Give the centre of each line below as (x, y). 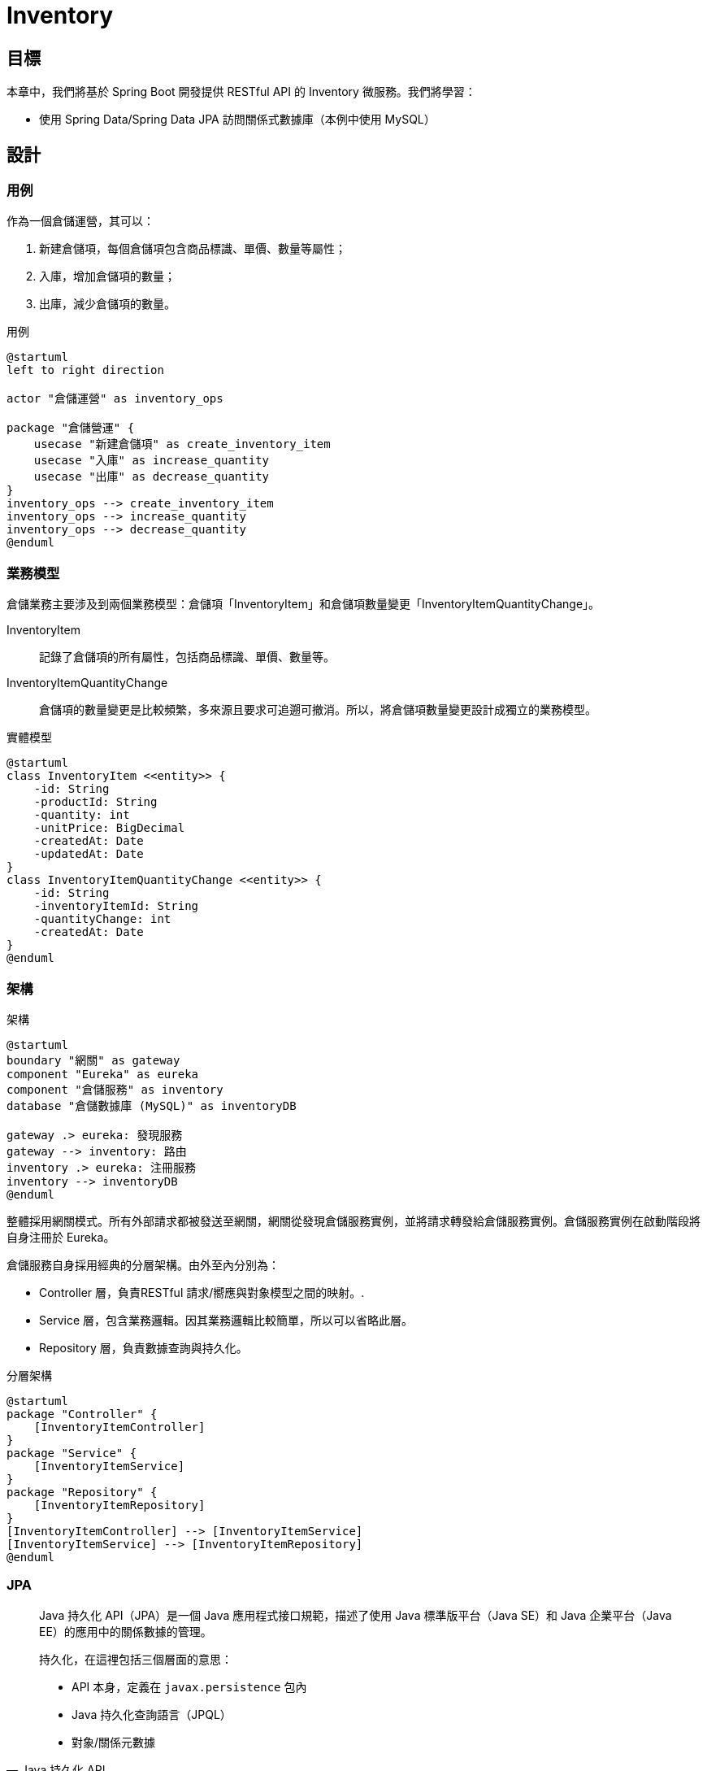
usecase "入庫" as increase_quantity (152, 461)
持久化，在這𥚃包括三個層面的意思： (136, 1659)
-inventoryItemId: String (116, 906)
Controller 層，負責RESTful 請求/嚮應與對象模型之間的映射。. (202, 1292)
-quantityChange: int (102, 919)
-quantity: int (82, 815)
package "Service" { (72, 1453)
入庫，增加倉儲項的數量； (107, 276)
